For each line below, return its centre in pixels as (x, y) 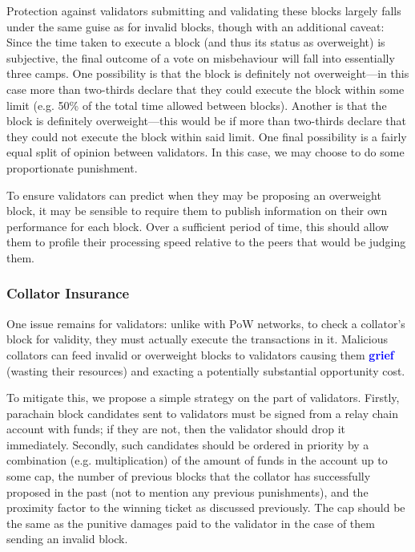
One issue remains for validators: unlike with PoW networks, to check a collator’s (206, 323)
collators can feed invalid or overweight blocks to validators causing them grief (200, 354)
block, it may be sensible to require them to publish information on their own (197, 211)
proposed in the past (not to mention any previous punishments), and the (187, 491)
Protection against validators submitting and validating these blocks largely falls (204, 10)
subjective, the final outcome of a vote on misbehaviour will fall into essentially (201, 57)
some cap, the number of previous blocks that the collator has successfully (189, 476)
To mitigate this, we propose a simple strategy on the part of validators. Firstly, (203, 398)
